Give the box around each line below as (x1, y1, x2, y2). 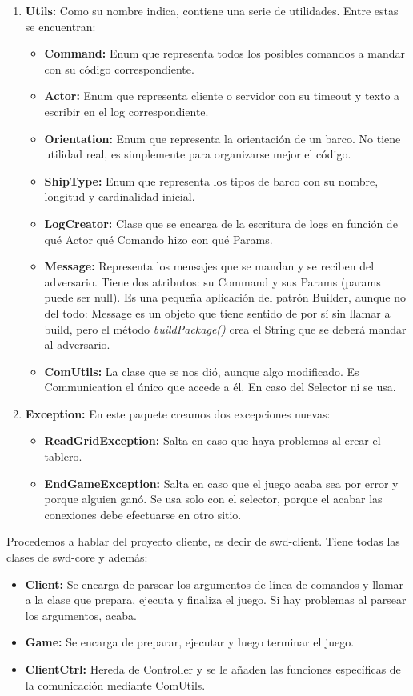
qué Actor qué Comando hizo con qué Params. (44, 230, 273, 247)
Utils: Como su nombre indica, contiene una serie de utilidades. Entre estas (25, 2, 399, 18)
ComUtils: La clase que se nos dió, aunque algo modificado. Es (44, 362, 359, 379)
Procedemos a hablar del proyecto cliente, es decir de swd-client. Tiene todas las (6, 533, 400, 550)
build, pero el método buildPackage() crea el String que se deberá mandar (44, 320, 407, 337)
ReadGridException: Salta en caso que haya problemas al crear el (44, 432, 381, 449)
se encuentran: (25, 18, 96, 34)
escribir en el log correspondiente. (44, 102, 209, 119)
